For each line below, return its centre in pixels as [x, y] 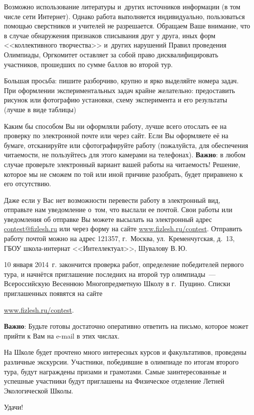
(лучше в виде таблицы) [40, 109]
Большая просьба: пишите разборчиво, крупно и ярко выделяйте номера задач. [121, 81]
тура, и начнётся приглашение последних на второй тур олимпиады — [110, 274]
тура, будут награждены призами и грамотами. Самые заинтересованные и [115, 371]
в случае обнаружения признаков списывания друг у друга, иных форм [110, 35]
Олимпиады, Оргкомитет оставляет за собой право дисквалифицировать [111, 54]
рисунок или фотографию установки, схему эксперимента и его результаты [116, 100]
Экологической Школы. [39, 390]
